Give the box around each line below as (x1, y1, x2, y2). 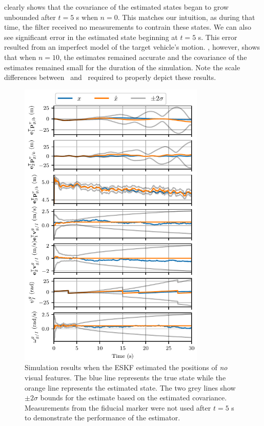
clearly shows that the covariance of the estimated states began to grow (4, 2, 229, 12)
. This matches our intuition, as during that (117, 11, 255, 22)
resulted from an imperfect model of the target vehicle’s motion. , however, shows (4, 42, 260, 52)
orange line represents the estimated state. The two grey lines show (25, 382, 236, 393)
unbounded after (4, 11, 56, 22)
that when (4, 51, 36, 62)
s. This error (198, 31, 237, 42)
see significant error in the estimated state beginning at (4, 31, 178, 42)
